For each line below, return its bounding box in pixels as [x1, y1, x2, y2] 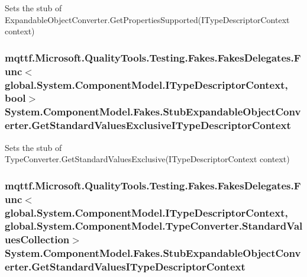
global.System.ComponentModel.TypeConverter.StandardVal [5, 218, 303, 233]
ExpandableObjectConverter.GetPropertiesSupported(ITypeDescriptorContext [5, 13, 290, 25]
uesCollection [5, 232, 70, 247]
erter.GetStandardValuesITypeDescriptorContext [5, 259, 245, 274]
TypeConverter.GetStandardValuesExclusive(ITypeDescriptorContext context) [5, 153, 290, 165]
